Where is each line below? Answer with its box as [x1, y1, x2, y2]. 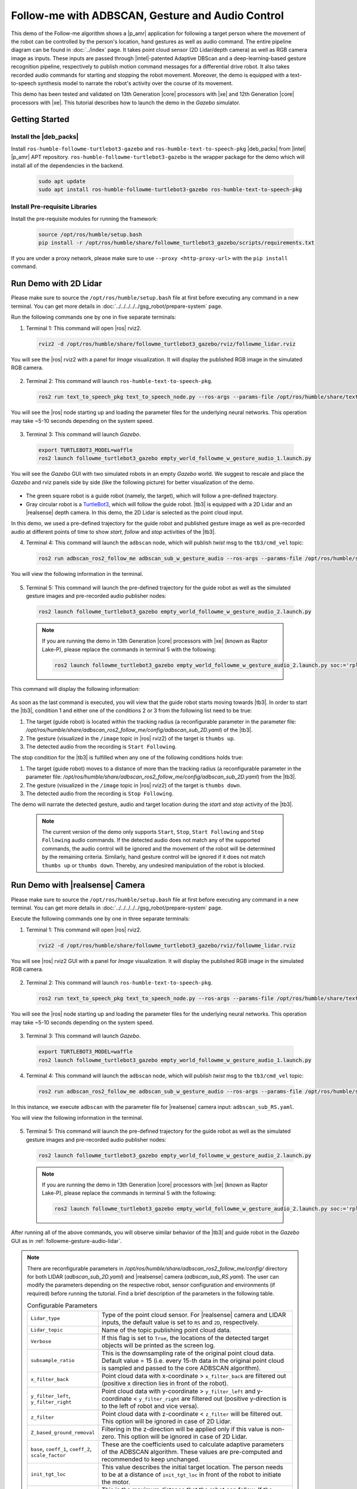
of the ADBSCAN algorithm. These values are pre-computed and [101, 1447, 283, 1456]
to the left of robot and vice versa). [101, 1401, 199, 1410]
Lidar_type [30, 1315, 61, 1322]
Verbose [30, 1338, 52, 1345]
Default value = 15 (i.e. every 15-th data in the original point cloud [101, 1356, 284, 1365]
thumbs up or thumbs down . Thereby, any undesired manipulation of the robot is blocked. [42, 861, 265, 869]
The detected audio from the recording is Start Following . [26, 743, 177, 750]
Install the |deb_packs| [11, 133, 79, 141]
